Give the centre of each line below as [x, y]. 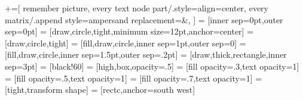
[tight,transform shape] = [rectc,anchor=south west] [100, 90]
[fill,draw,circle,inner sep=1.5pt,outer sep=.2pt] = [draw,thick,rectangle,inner [146, 54]
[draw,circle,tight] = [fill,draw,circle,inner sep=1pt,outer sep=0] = [126, 43]
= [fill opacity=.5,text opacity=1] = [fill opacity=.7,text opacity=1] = [134, 78]
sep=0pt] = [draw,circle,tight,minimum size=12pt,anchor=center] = [129, 31]
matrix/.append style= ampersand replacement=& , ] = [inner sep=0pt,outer [144, 19]
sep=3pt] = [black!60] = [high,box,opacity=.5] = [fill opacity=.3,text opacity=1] [152, 66]
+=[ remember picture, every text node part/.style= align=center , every [137, 8]
